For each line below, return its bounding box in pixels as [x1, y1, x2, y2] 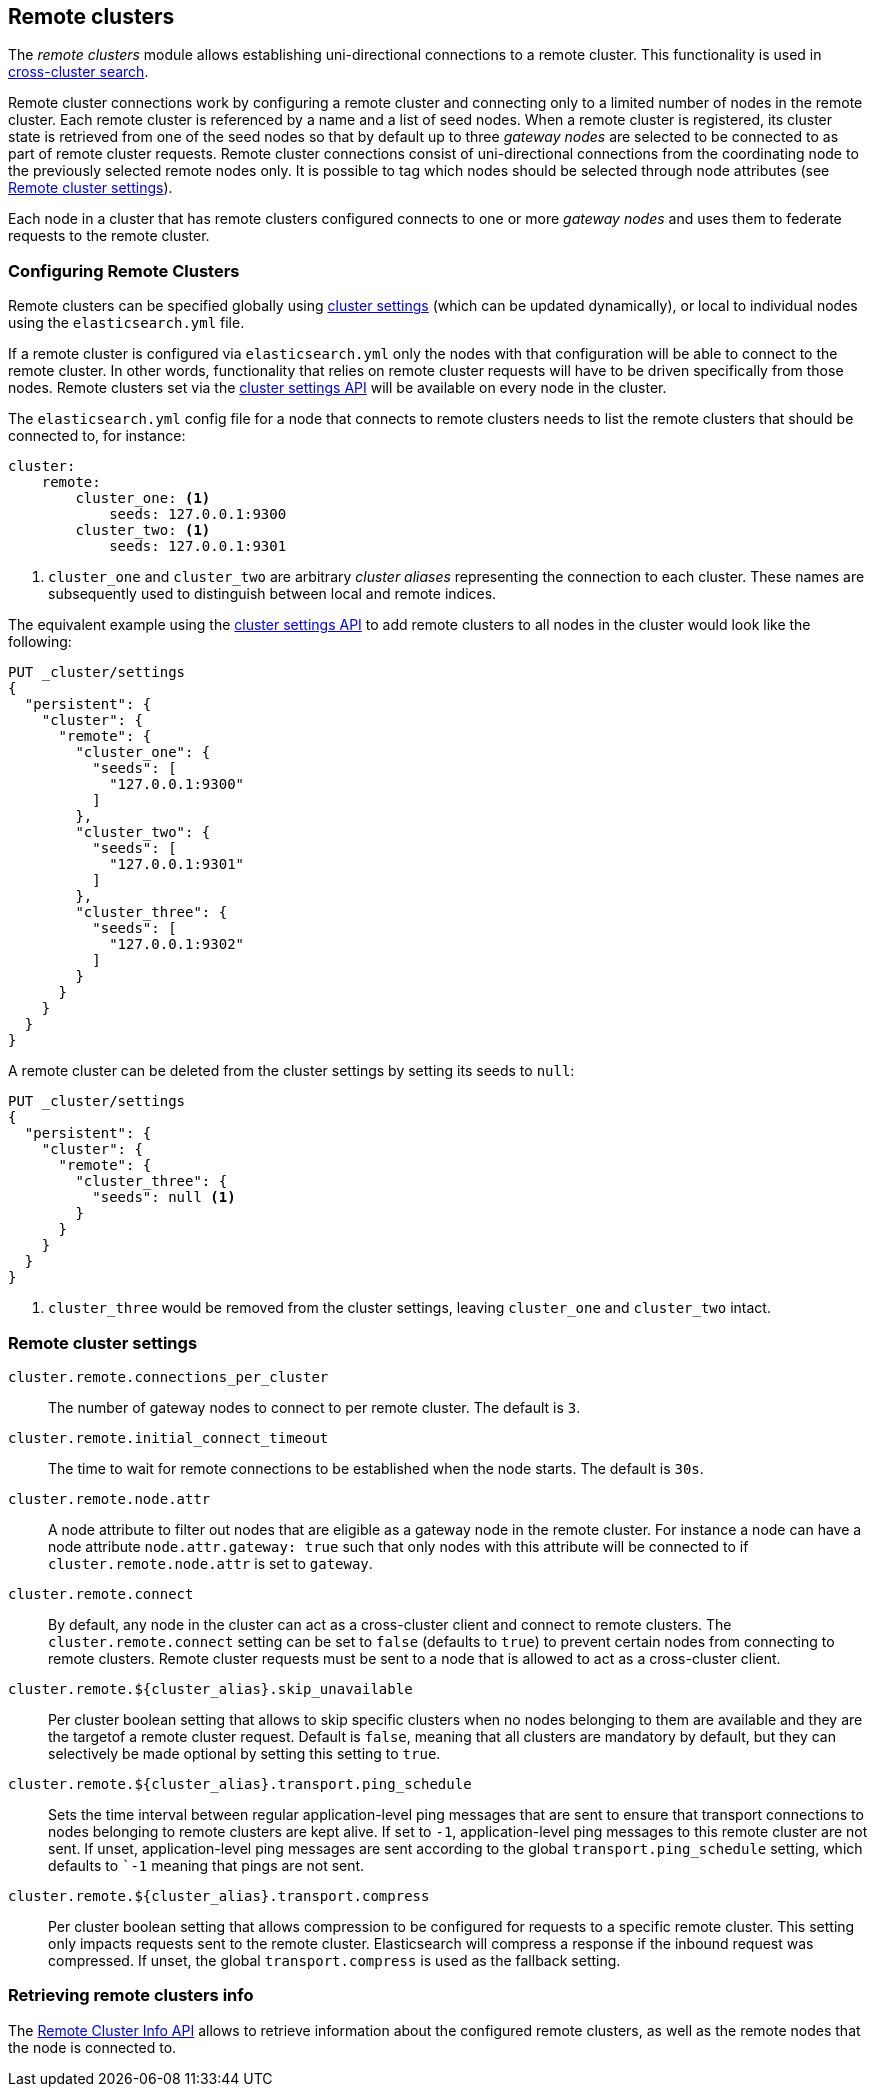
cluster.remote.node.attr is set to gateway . [48, 1554, 373, 1572]
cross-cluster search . [8, 63, 149, 81]
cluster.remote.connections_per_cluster [8, 1368, 329, 1385]
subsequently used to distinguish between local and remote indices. [48, 585, 497, 603]
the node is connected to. [8, 2038, 177, 2056]
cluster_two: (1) [75, 522, 211, 539]
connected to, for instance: [8, 427, 186, 445]
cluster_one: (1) [75, 490, 211, 507]
